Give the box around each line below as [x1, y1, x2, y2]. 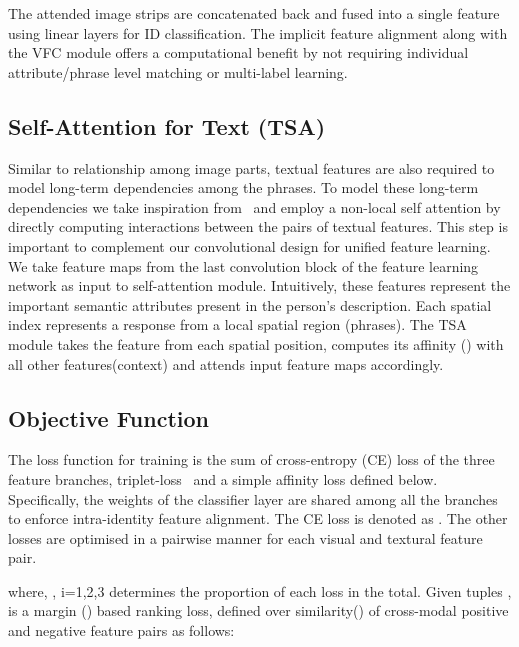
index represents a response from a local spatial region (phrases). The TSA [8, 314, 467, 335]
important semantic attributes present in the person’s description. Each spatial [8, 294, 492, 315]
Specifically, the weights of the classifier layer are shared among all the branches [8, 488, 498, 509]
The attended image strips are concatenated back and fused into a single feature [8, 3, 500, 23]
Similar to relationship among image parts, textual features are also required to [8, 157, 495, 178]
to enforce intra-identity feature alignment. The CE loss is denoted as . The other [8, 508, 508, 529]
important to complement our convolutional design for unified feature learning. [8, 235, 491, 256]
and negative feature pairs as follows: [8, 620, 235, 641]
